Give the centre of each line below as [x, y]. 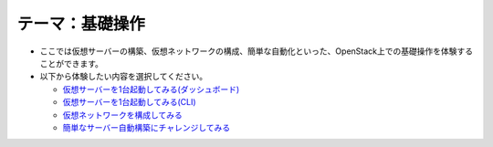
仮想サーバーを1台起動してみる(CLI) [129, 102]
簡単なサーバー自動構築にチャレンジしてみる [147, 127]
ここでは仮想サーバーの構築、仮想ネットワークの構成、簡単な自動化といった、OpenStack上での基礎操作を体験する [257, 51]
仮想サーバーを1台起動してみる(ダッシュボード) [151, 89]
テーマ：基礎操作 [81, 24]
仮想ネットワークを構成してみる [122, 115]
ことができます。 [72, 63]
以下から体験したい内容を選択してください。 [124, 77]
